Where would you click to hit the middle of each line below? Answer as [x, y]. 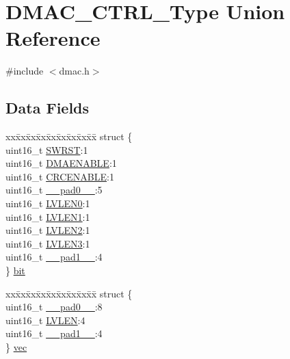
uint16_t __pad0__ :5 [54, 190]
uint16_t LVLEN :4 [45, 320]
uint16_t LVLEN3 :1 [48, 243]
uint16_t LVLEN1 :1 [48, 216]
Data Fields [48, 108]
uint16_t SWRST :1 [47, 149]
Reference [53, 38]
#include [25, 71]
